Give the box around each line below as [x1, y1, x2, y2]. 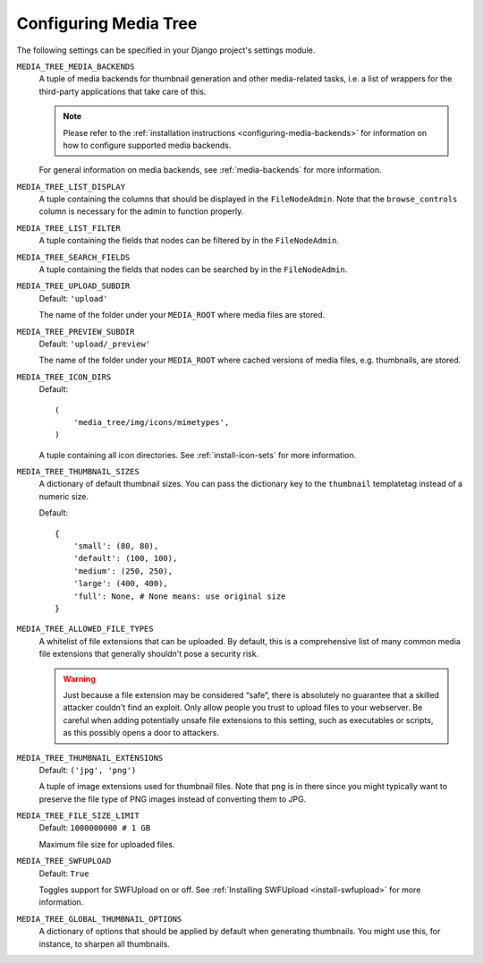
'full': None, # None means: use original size [72, 591, 286, 601]
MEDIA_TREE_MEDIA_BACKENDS [16, 61, 135, 72]
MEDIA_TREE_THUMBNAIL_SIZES [16, 466, 140, 477]
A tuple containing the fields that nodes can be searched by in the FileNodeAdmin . [38, 264, 348, 275]
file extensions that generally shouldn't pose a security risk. [38, 649, 259, 660]
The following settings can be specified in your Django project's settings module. [16, 45, 316, 55]
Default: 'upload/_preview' [38, 338, 151, 349]
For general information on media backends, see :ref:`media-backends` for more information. [38, 165, 382, 175]
